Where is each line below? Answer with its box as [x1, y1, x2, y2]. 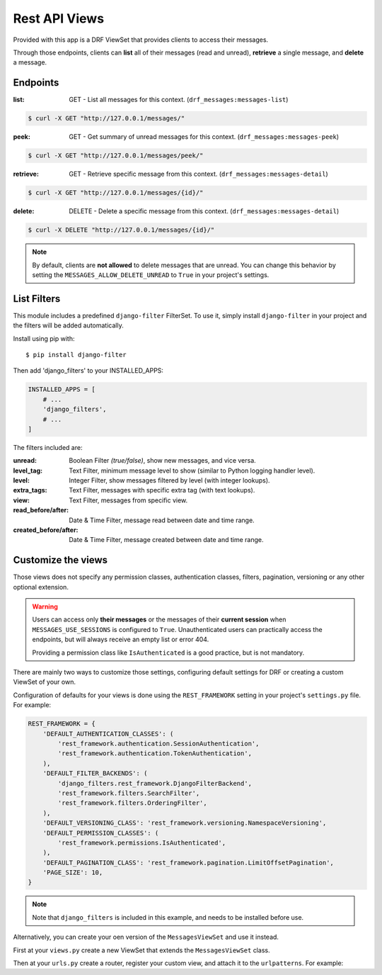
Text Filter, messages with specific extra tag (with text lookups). [69, 486, 255, 495]
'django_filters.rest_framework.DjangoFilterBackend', [57, 779, 253, 787]
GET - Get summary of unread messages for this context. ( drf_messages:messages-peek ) [69, 133, 340, 141]
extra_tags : [13, 486, 47, 495]
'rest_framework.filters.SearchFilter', [57, 789, 200, 797]
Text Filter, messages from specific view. [69, 496, 188, 505]
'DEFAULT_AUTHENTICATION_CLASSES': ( [42, 730, 174, 738]
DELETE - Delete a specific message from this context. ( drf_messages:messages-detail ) [69, 207, 340, 215]
